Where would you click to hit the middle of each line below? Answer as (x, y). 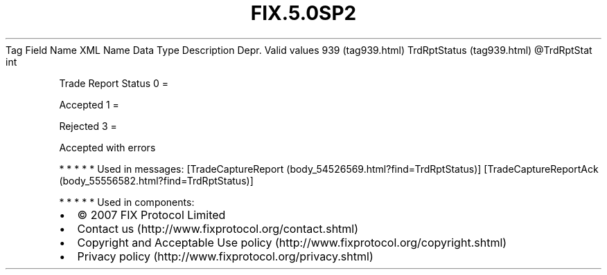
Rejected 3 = (88, 126)
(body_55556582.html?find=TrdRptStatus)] (156, 180)
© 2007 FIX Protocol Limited (151, 215)
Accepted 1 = (89, 104)
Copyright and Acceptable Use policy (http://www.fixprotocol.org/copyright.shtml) (292, 242)
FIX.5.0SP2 (303, 13)
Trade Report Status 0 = (114, 83)
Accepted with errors (107, 147)
